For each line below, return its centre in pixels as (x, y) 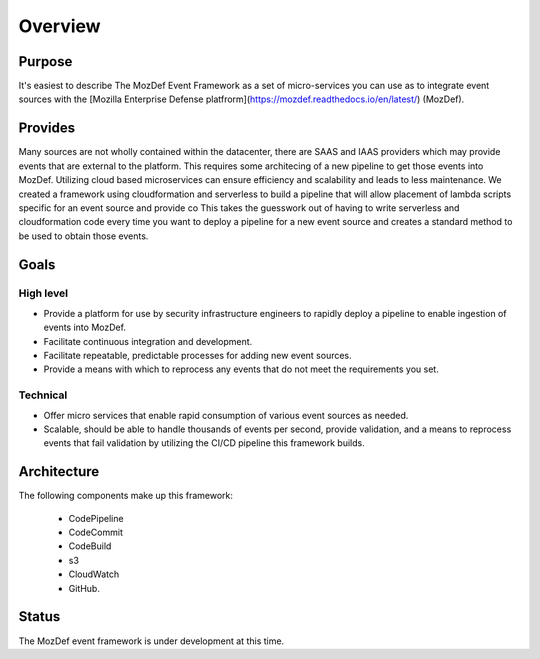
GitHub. (84, 588)
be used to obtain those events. (83, 236)
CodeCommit (96, 532)
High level (43, 293)
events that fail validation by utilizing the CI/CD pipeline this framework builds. (204, 443)
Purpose (45, 61)
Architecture (59, 471)
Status (39, 616)
